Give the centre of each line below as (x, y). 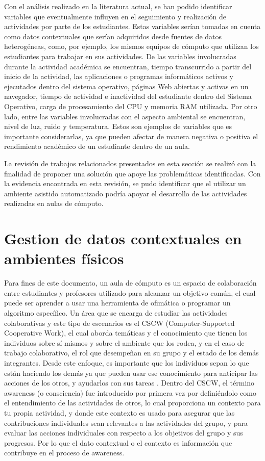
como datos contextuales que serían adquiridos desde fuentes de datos (113, 36)
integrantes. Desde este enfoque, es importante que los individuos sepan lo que (127, 362)
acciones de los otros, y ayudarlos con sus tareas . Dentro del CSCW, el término (129, 383)
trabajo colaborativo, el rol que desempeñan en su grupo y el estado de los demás (131, 353)
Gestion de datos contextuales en (123, 238)
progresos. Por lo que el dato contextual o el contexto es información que (118, 442)
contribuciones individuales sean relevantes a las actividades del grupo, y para (126, 422)
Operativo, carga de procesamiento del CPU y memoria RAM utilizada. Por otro (131, 106)
